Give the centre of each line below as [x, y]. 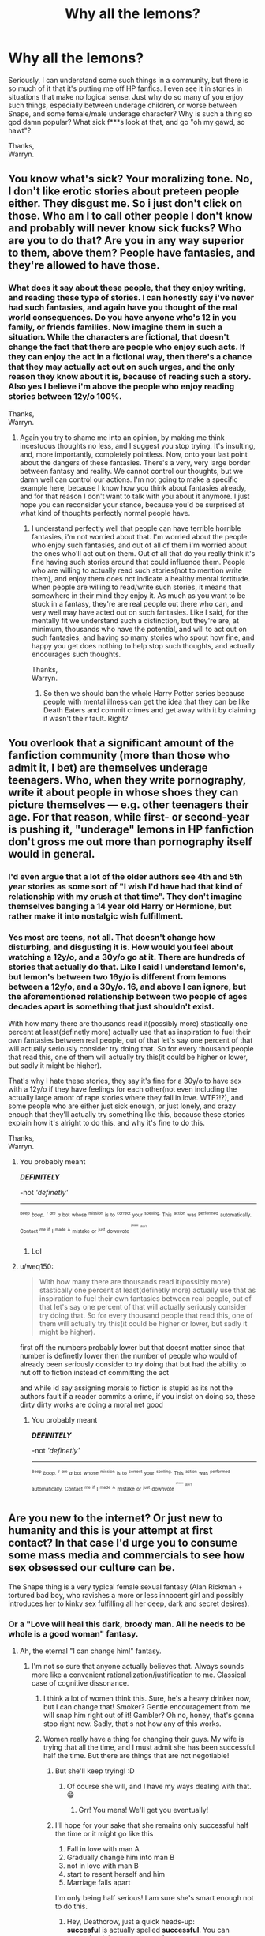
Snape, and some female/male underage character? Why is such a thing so [130, 113]
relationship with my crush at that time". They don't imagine [125, 896]
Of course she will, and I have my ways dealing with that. [159, 1787]
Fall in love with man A [103, 1849]
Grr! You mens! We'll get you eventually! [144, 1810]
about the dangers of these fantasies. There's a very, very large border [135, 462]
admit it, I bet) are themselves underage [108, 768]
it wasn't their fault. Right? [86, 718]
